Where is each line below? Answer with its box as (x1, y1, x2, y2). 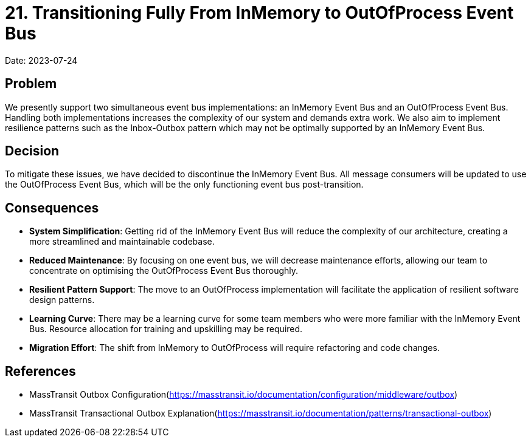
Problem (5, 76, 57, 92)
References (5, 363, 76, 379)
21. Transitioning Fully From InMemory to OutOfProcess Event (5, 2, 514, 23)
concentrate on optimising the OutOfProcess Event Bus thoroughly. (29, 265, 299, 276)
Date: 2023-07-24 (5, 55, 78, 66)
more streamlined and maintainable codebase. (29, 236, 215, 247)
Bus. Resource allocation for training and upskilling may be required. (29, 324, 303, 335)
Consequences (5, 200, 99, 216)
